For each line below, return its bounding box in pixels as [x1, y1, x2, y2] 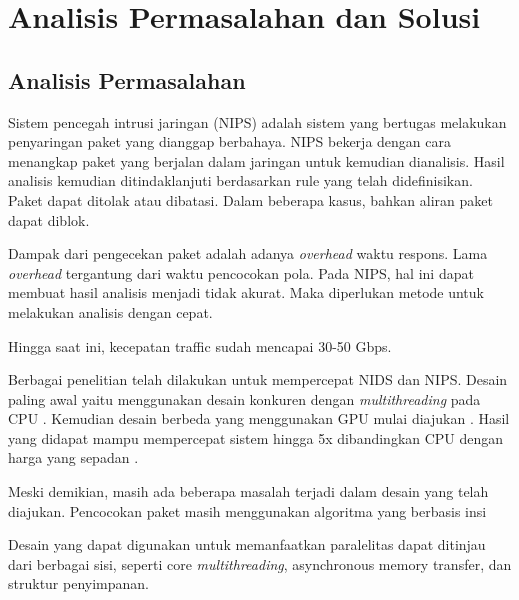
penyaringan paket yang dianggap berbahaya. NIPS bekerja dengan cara [8, 131, 451, 152]
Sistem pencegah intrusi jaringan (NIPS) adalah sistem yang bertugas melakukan [8, 111, 507, 132]
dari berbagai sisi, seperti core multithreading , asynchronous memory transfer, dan [8, 553, 512, 574]
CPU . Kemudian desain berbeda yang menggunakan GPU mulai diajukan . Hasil [8, 408, 510, 429]
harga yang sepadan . [8, 447, 139, 468]
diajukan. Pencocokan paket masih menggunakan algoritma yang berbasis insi [8, 500, 487, 521]
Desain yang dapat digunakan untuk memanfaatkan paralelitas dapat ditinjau [8, 534, 486, 555]
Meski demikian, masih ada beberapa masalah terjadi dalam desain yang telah [8, 481, 489, 502]
